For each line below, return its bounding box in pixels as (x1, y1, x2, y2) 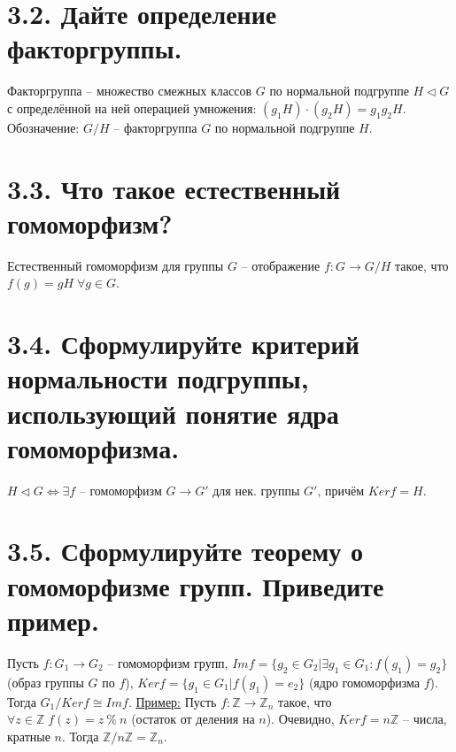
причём (325, 485, 365, 498)
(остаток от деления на (131, 710, 255, 728)
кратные (7, 726, 50, 745)
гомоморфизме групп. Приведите (7, 567, 384, 603)
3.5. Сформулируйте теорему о (7, 533, 363, 569)
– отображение (241, 256, 321, 274)
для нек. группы (213, 485, 300, 498)
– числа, (403, 710, 447, 728)
